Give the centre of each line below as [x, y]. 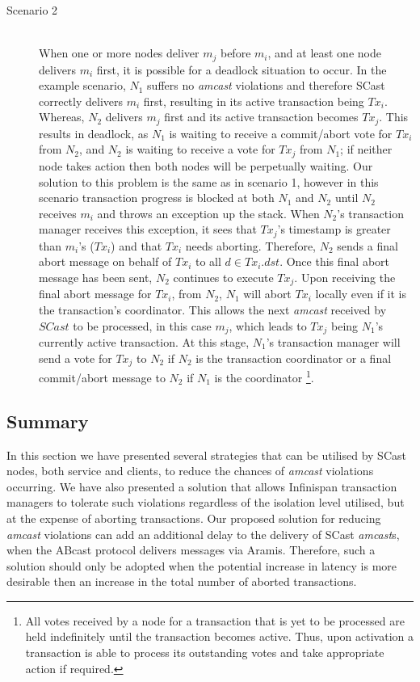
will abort [267, 294]
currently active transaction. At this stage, [144, 342]
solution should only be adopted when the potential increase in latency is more [202, 565]
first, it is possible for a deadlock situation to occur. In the [241, 69]
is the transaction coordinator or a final [294, 358]
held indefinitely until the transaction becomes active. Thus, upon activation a [219, 636]
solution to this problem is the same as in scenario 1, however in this [209, 181]
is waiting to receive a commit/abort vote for [281, 133]
